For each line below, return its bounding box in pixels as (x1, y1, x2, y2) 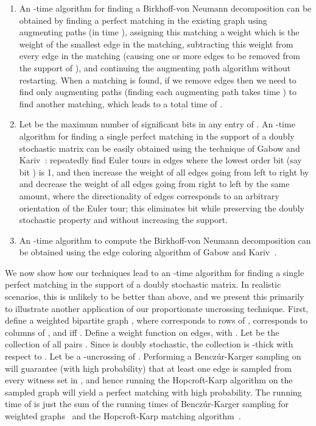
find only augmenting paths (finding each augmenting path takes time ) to (19, 85, 297, 98)
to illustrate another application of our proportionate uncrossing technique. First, (5, 302, 309, 314)
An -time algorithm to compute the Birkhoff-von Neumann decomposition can (19, 233, 311, 246)
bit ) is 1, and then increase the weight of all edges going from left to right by (19, 165, 309, 178)
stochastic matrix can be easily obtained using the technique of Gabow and (19, 141, 300, 154)
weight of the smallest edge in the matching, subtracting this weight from (19, 37, 293, 50)
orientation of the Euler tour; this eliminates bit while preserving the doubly (19, 201, 304, 214)
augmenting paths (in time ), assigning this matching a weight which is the (19, 26, 300, 38)
